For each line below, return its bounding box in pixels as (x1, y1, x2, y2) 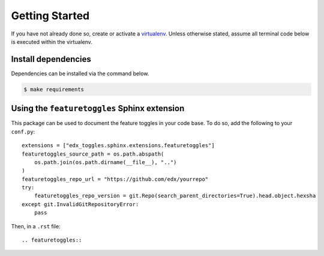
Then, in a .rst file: (11, 222, 61, 230)
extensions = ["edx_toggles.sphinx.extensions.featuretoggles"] (22, 142, 215, 149)
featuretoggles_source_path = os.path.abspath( (22, 150, 164, 157)
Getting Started (11, 9, 90, 22)
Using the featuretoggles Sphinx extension (11, 103, 185, 114)
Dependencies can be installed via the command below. (11, 70, 149, 77)
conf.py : (11, 128, 35, 135)
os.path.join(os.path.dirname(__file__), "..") (34, 159, 177, 165)
